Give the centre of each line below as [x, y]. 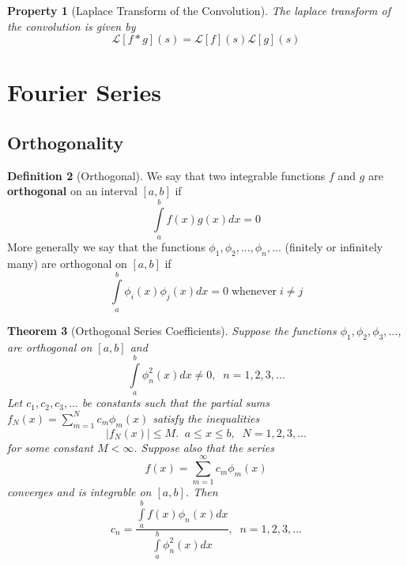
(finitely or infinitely [334, 247]
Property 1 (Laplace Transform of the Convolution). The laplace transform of [199, 10]
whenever [254, 292]
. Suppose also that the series [204, 447]
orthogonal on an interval [72, 191]
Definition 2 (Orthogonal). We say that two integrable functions [166, 175]
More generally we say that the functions [106, 247]
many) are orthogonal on [67, 263]
